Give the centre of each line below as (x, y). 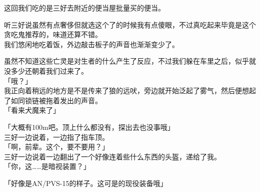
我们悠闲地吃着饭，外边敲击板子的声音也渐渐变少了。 (91, 44)
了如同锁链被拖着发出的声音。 (53, 100)
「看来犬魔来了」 (32, 110)
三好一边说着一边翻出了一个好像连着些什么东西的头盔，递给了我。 (112, 156)
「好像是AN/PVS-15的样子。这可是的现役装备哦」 (86, 183)
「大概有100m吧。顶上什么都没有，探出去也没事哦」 (89, 127)
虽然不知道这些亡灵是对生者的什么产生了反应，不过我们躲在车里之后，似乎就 (130, 61)
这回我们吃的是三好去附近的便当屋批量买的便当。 (84, 8)
